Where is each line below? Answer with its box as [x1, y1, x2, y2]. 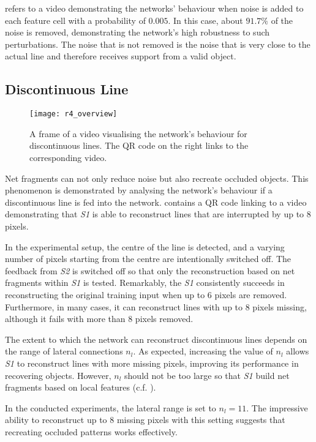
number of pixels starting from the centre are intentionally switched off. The [5, 252, 292, 265]
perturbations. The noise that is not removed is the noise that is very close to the [5, 37, 310, 50]
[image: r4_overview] [29, 110, 118, 119]
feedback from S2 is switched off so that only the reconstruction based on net [5, 264, 295, 277]
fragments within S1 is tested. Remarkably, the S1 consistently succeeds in [5, 276, 285, 289]
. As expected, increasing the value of [133, 345, 273, 358]
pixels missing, [252, 300, 307, 313]
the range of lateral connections [5, 345, 123, 358]
